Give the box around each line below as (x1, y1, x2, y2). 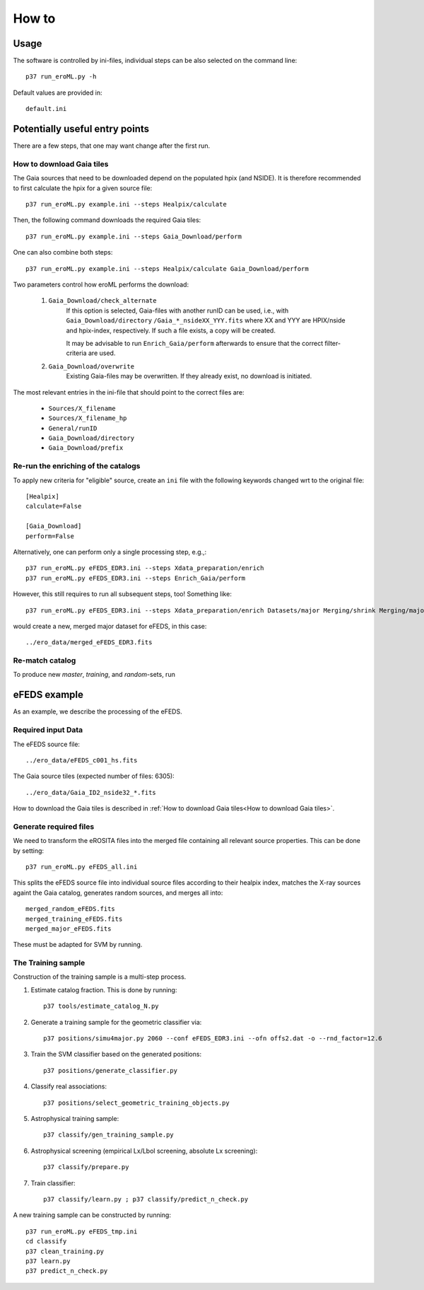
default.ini (25, 105, 67, 113)
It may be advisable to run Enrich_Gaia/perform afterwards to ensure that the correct (66, 339, 324, 347)
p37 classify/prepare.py (43, 1163, 129, 1171)
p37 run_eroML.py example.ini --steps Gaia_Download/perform (25, 232, 242, 240)
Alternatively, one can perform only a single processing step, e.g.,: (13, 547, 207, 556)
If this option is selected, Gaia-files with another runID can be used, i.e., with (66, 306, 289, 315)
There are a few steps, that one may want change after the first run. (13, 141, 211, 150)
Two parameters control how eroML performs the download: (13, 280, 189, 289)
